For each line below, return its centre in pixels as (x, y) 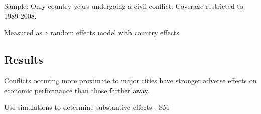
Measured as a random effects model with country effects (92, 33)
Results (24, 60)
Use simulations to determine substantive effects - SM (87, 107)
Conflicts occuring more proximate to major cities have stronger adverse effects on (130, 80)
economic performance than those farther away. (77, 90)
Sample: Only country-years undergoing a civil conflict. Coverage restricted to (124, 6)
